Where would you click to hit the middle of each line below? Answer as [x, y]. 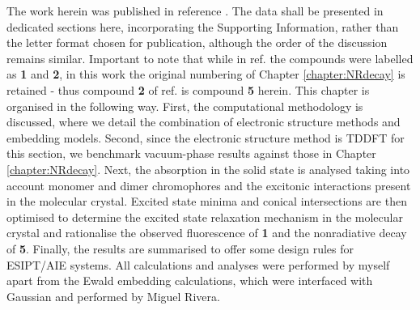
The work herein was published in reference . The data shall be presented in [195, 11]
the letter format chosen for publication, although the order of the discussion [197, 42]
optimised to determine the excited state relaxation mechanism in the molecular [205, 217]
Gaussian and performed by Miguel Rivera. [113, 296]
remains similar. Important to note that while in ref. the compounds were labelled [210, 58]
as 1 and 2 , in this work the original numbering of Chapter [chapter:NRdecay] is [206, 74]
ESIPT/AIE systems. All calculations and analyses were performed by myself [198, 264]
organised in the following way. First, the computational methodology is [185, 106]
